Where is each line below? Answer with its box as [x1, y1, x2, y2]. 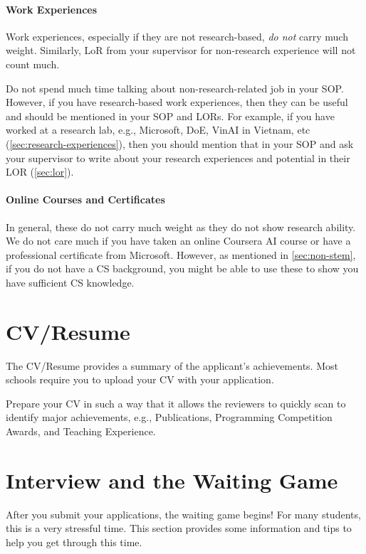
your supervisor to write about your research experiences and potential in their [6, 150, 350, 165]
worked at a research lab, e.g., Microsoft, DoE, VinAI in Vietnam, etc [6, 122, 310, 137]
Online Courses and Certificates [6, 192, 165, 207]
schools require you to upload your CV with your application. [6, 372, 274, 387]
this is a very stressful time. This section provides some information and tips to [6, 521, 352, 536]
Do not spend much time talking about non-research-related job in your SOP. [6, 80, 344, 95]
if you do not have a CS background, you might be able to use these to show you [6, 261, 359, 276]
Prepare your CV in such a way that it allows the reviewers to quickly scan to [6, 395, 346, 410]
